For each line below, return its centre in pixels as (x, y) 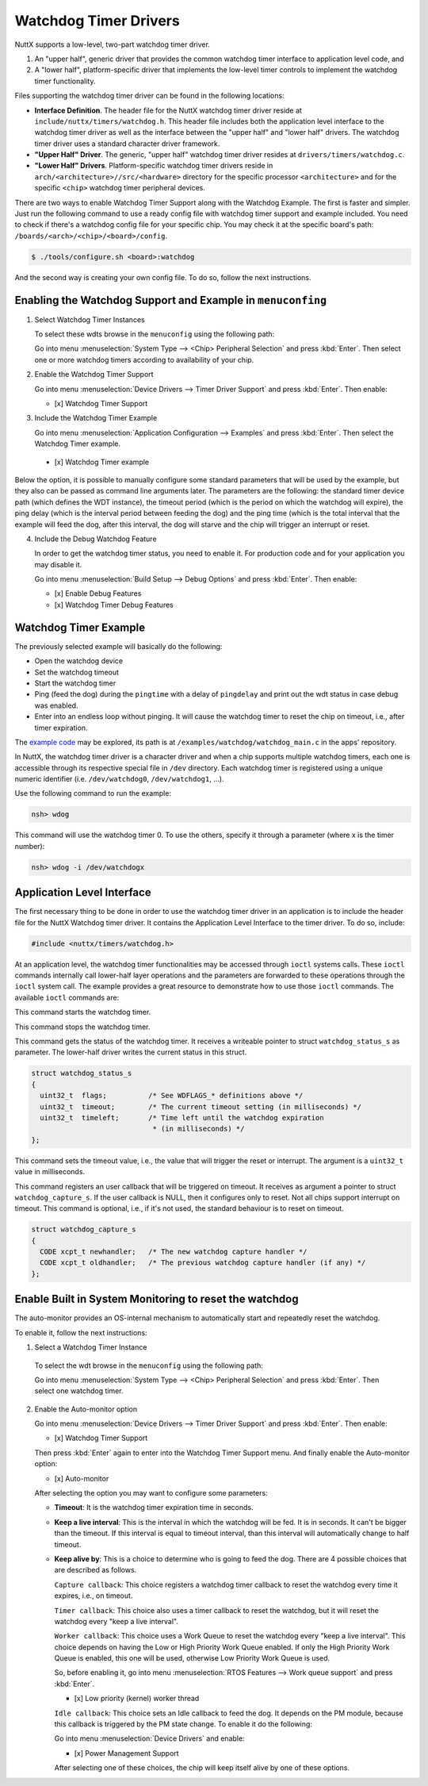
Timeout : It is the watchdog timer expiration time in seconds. (154, 1508)
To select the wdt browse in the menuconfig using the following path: (149, 1365)
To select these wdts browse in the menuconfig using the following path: (155, 334)
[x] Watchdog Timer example (102, 462)
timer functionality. (65, 81)
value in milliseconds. (50, 1172)
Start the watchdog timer (75, 683)
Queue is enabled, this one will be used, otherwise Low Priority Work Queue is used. (192, 1658)
